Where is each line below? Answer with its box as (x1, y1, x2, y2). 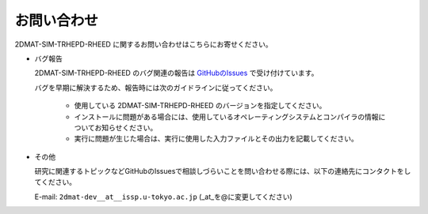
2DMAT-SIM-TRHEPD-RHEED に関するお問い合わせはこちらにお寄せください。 (14, 39, 273, 49)
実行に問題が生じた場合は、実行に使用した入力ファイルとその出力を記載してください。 (74, 134, 358, 144)
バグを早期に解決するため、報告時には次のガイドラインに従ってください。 (34, 83, 277, 92)
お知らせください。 (94, 122, 158, 132)
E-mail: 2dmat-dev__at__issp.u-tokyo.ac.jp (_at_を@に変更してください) (34, 192, 292, 201)
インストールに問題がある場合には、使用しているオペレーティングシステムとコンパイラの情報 (74, 111, 380, 122)
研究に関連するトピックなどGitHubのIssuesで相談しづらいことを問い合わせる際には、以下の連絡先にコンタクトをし (34, 167, 411, 176)
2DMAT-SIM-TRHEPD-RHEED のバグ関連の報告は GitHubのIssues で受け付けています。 (34, 68, 319, 78)
